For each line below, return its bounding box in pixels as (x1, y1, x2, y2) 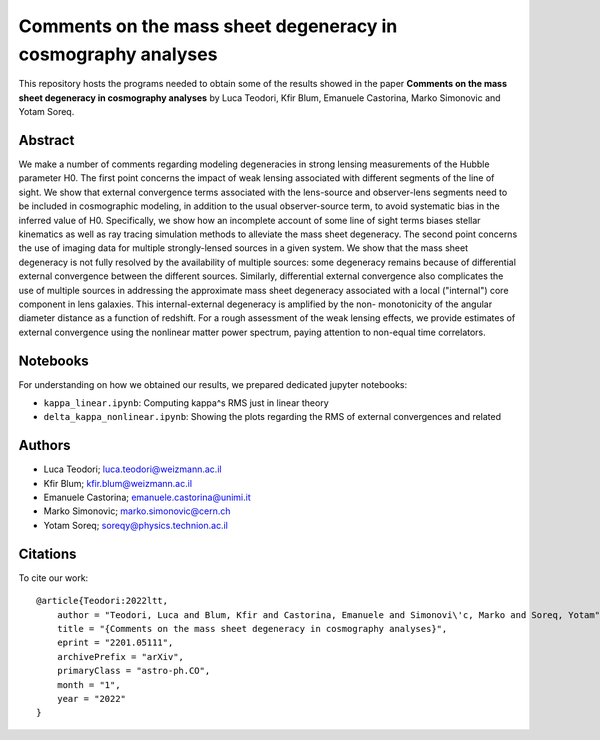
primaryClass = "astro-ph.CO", (56, 665, 211, 677)
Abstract (18, 131, 75, 149)
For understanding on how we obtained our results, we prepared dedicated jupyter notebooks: (18, 378, 408, 390)
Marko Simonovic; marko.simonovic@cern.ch (43, 505, 231, 517)
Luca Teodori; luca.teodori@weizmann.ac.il (43, 463, 222, 475)
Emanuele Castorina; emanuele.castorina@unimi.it (43, 491, 252, 504)
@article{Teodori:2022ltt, (36, 595, 169, 607)
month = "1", (56, 679, 121, 690)
